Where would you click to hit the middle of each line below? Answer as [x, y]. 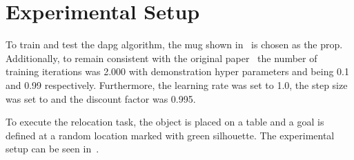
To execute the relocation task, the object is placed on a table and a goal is [165, 122]
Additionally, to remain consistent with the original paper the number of [161, 58]
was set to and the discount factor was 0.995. [101, 98]
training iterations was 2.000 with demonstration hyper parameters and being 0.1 [177, 71]
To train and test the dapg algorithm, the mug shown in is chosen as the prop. [174, 44]
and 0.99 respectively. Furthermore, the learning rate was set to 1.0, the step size [177, 84]
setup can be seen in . [52, 149]
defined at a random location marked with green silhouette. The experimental [170, 135]
